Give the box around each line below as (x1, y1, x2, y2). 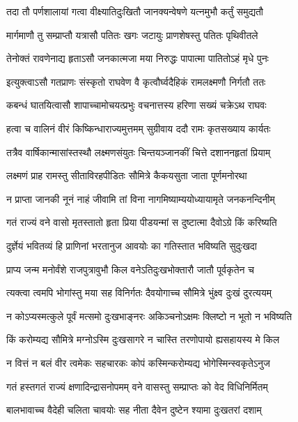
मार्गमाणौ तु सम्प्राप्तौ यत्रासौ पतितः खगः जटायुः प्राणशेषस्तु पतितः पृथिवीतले (6, 27, 258, 42)
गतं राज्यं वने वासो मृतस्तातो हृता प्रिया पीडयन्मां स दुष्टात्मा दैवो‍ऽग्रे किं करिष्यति (6, 215, 277, 229)
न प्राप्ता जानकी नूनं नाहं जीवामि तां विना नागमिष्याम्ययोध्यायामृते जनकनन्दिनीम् (6, 191, 275, 206)
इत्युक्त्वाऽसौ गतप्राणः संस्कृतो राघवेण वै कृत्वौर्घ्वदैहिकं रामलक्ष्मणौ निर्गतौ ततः (6, 74, 266, 89)
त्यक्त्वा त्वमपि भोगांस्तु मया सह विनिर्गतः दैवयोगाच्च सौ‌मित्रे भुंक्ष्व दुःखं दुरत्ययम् (6, 285, 272, 300)
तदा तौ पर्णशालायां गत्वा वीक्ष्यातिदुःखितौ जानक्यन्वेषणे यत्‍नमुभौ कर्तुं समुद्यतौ (6, 4, 264, 18)
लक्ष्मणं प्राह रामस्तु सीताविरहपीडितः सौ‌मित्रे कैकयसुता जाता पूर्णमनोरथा (6, 168, 247, 183)
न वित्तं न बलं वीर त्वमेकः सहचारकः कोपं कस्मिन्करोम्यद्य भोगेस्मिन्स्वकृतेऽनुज (6, 355, 270, 370)
